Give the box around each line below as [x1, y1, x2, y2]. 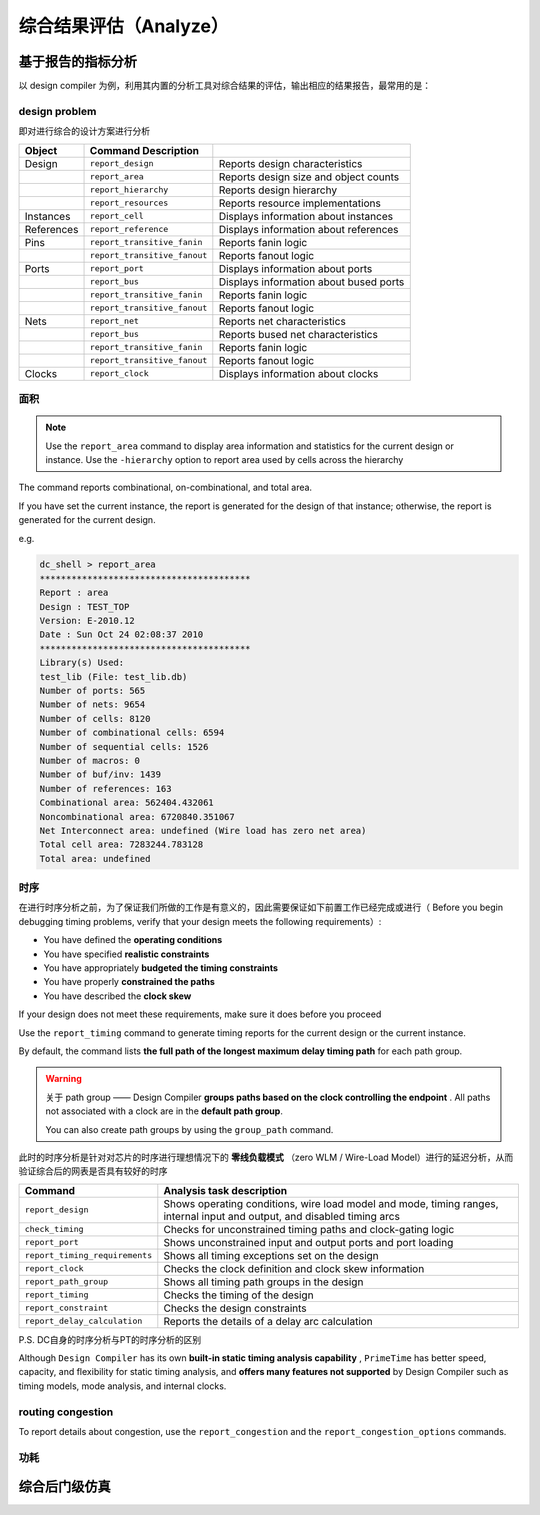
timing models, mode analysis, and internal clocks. [18, 1380, 227, 1392]
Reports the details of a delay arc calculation [163, 1314, 374, 1328]
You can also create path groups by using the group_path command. [45, 1123, 334, 1135]
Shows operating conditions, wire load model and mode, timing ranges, [163, 1196, 499, 1210]
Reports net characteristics [218, 314, 347, 328]
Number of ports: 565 [39, 685, 146, 696]
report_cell [89, 211, 144, 222]
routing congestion [18, 1405, 114, 1419]
